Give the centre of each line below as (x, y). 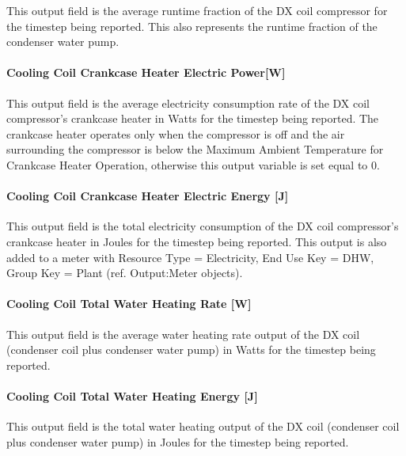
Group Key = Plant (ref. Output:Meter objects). (125, 273)
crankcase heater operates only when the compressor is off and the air (176, 133)
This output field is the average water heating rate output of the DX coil (183, 334)
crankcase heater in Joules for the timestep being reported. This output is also (197, 241)
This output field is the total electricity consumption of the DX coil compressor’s (203, 226)
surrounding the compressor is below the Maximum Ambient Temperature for (195, 149)
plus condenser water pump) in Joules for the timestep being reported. (178, 441)
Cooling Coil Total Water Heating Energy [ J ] (132, 395)
